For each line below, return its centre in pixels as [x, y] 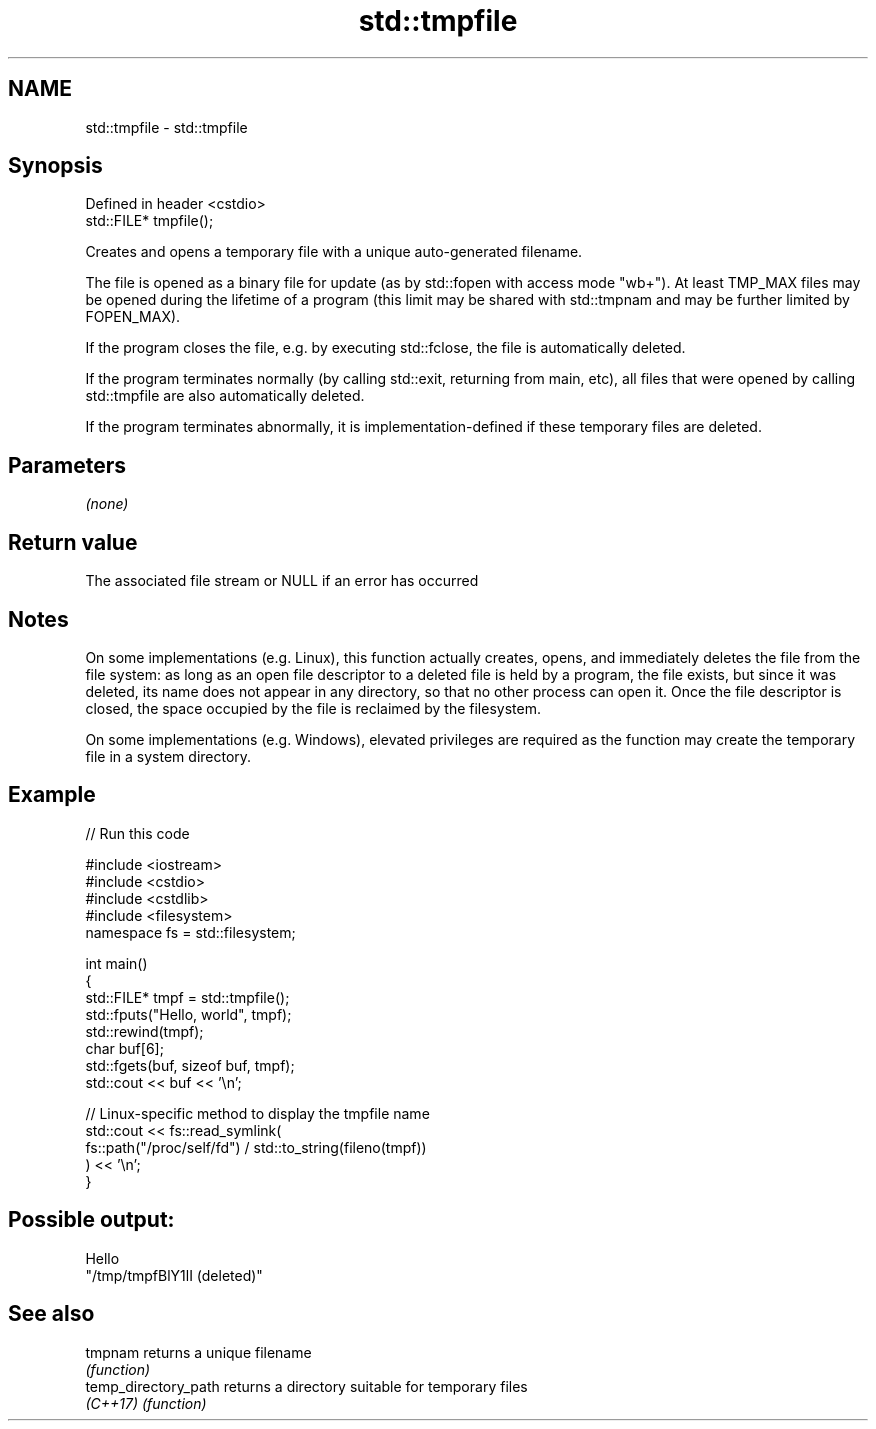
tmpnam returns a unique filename [198, 1352]
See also [51, 1314]
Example [52, 795]
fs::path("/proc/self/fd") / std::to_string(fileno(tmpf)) [256, 1147]
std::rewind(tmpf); [144, 1031]
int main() [116, 963]
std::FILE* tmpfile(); [149, 221]
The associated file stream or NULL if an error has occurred [282, 581]
